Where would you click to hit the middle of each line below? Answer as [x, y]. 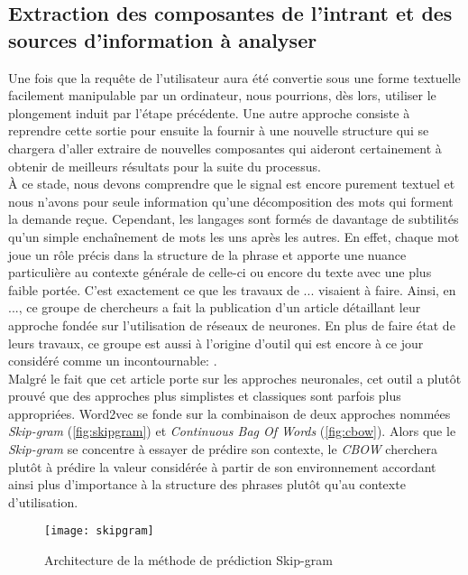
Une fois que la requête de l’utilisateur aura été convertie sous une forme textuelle [234, 77]
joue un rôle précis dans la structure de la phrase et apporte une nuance [207, 254]
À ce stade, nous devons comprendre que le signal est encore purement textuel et [232, 184]
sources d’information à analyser [163, 39]
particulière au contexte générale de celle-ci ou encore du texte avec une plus [220, 272]
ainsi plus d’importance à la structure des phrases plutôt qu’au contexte [207, 484]
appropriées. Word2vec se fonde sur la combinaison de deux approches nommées [229, 413]
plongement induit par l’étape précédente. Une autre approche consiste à [209, 112]
